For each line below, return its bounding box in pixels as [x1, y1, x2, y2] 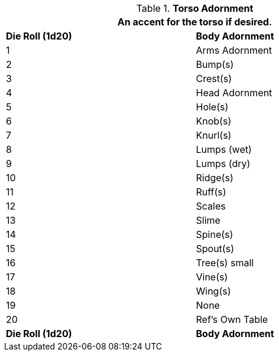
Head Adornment [196, 87, 272, 99]
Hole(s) [196, 101, 229, 113]
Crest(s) [196, 73, 232, 84]
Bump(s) [196, 58, 234, 70]
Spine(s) [196, 228, 233, 240]
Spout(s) [196, 243, 234, 254]
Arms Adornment [196, 44, 272, 56]
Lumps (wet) [196, 143, 252, 155]
